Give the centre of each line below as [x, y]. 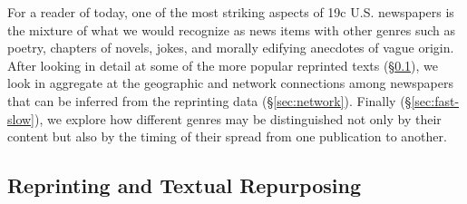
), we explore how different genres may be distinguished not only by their [238, 118]
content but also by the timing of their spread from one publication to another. [227, 136]
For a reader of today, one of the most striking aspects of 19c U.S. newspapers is [231, 12]
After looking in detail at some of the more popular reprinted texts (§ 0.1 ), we [223, 65]
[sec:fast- [435, 100]
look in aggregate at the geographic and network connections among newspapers [230, 83]
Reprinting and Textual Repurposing [185, 185]
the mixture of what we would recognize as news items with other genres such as [232, 29]
